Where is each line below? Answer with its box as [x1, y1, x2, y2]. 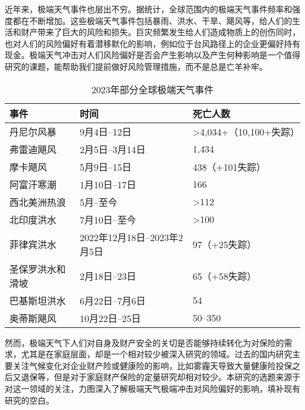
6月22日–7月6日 [80, 293, 146, 307]
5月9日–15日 [80, 160, 132, 174]
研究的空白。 [5, 394, 54, 406]
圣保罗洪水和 [9, 262, 66, 276]
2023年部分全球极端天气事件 [91, 82, 213, 96]
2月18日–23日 [80, 269, 137, 283]
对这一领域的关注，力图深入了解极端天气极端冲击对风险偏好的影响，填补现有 [5, 382, 300, 394]
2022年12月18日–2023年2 [80, 230, 184, 244]
